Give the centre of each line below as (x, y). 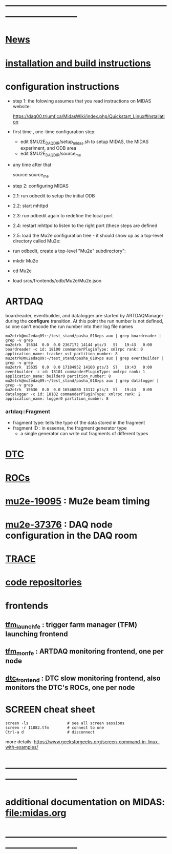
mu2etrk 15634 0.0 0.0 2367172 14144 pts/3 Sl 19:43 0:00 (79, 345)
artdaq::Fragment (28, 411)
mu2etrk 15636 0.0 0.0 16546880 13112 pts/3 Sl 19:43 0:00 (79, 390)
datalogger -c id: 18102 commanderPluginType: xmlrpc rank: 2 (73, 394)
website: (22, 106)
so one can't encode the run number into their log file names (69, 326)
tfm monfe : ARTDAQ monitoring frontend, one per (84, 652)
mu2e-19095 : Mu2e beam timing (78, 501)
